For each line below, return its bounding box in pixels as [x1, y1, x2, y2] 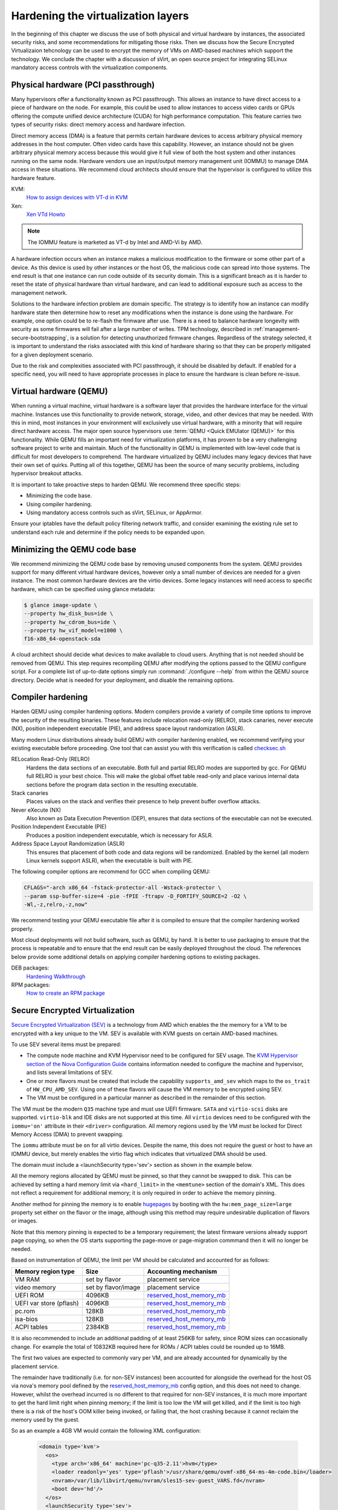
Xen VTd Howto [26, 211, 66, 218]
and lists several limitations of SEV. [26, 1069, 113, 1076]
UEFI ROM [14, 1291, 45, 1300]
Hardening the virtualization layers [11, 9, 190, 22]
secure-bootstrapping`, [11, 334, 69, 341]
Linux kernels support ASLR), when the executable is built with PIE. [26, 857, 193, 864]
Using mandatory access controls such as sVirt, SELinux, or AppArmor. [26, 509, 203, 516]
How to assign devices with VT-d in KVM [26, 194, 128, 201]
